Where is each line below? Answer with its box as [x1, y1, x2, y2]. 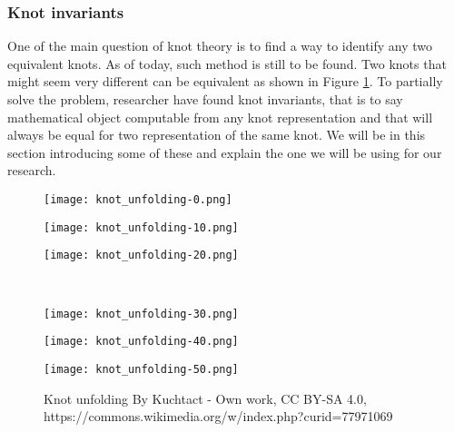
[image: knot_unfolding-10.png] [44, 221, 239, 234]
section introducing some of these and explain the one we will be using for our [7, 142, 442, 162]
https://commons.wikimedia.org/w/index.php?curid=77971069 [44, 407, 393, 426]
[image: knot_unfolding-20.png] [44, 249, 239, 262]
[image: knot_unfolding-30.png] [44, 307, 239, 320]
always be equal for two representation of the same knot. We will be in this [7, 125, 426, 144]
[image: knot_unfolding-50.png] [44, 362, 239, 376]
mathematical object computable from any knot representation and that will [7, 107, 433, 126]
